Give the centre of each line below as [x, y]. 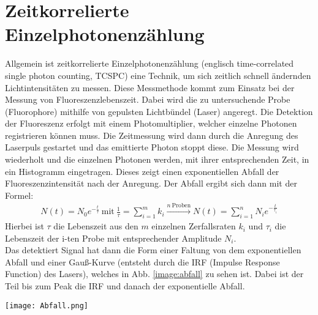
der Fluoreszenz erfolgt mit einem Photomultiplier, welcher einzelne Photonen [151, 123]
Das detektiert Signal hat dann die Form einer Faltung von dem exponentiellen [153, 250]
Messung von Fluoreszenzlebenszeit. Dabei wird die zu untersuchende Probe [148, 99]
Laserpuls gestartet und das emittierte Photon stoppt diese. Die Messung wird [152, 147]
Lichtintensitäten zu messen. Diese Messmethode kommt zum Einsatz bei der [150, 87]
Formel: [19, 195]
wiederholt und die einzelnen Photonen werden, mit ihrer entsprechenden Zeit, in [157, 159]
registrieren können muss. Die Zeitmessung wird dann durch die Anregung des [152, 135]
